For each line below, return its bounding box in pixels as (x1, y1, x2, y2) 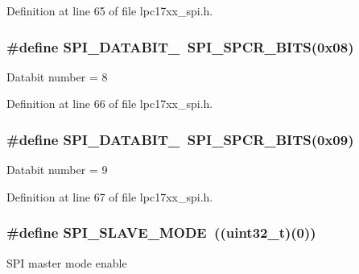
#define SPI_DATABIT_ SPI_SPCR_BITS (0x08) (6, 36, 354, 56)
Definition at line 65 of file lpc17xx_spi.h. (6, 2, 213, 19)
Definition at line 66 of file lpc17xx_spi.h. (6, 95, 213, 112)
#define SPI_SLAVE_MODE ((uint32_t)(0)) (6, 222, 316, 243)
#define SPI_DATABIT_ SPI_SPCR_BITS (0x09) (6, 129, 354, 149)
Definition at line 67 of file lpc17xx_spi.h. (6, 188, 213, 205)
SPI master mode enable (6, 254, 127, 271)
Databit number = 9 (6, 161, 108, 178)
